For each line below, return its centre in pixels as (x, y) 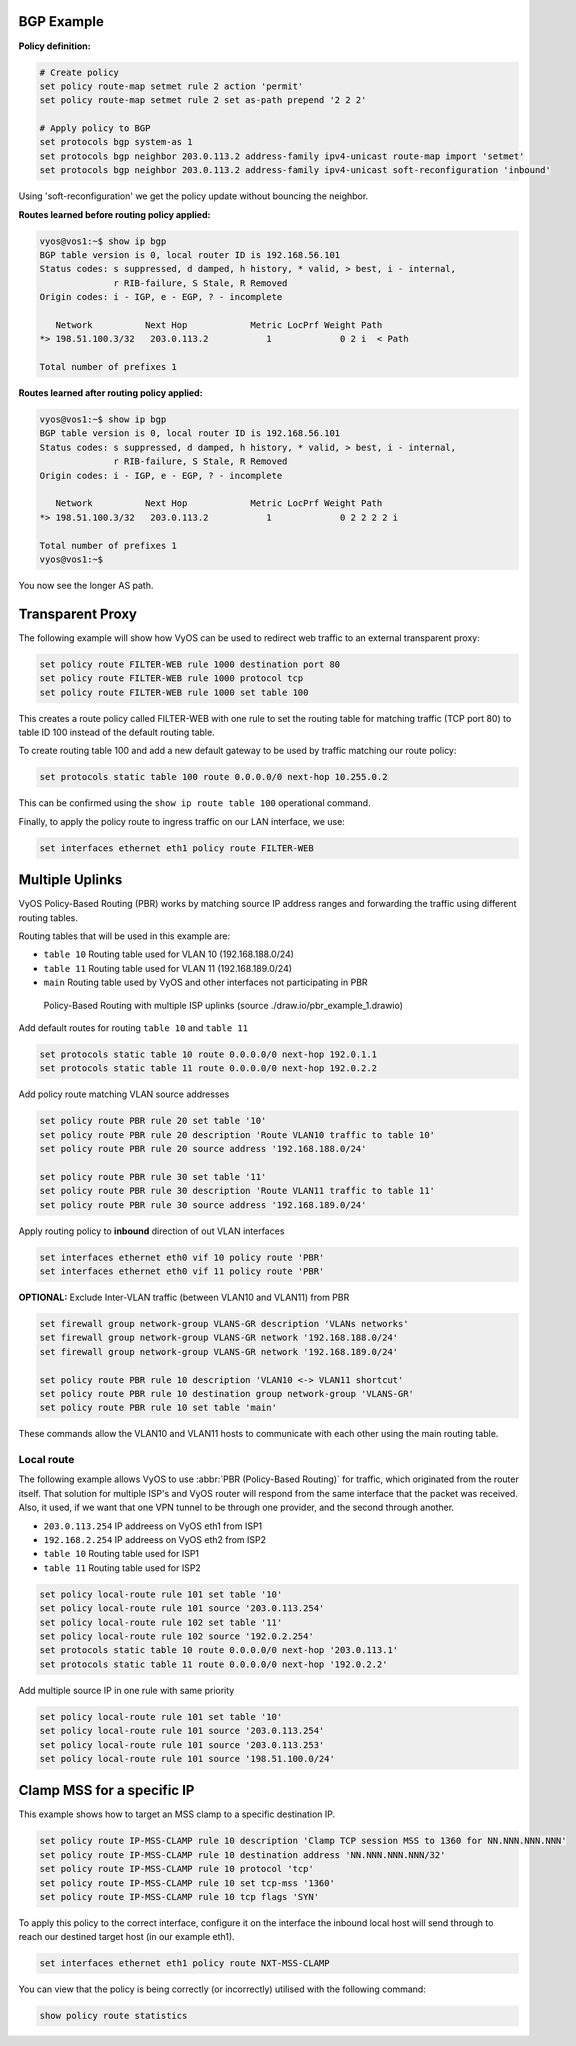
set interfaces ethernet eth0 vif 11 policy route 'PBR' (182, 1271)
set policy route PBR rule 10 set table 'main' (158, 1408)
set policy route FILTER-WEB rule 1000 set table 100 (174, 692)
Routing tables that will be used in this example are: (124, 936)
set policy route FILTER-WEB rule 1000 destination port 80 (190, 664)
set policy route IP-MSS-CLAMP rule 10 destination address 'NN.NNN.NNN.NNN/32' (242, 1854)
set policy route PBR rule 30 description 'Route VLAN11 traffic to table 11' (237, 1191)
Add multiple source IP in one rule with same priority (126, 1690)
